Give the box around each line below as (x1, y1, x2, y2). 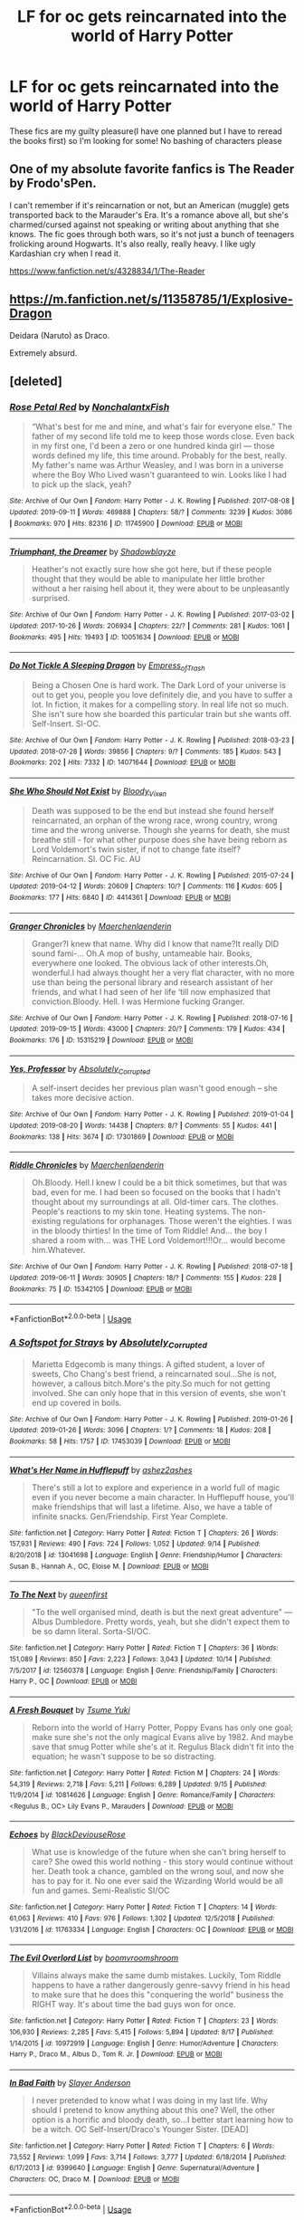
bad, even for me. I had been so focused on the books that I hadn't (31, 1187, 280, 1198)
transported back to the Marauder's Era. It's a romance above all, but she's (9, 209, 290, 220)
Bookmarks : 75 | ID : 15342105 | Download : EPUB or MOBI (9, 1284, 193, 1294)
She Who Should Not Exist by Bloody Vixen (9, 785, 167, 799)
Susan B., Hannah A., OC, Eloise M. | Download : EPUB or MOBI (9, 1562, 209, 1571)
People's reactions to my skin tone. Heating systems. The (31, 1206, 247, 1217)
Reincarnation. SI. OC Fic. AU (31, 853, 141, 864)
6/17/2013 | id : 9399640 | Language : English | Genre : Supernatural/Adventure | (9, 2164, 260, 2173)
